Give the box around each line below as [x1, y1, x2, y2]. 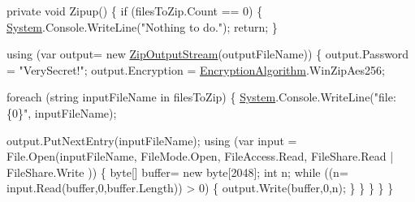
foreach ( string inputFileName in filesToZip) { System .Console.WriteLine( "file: [6, 88, 396, 105]
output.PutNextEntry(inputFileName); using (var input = [6, 131, 297, 148]
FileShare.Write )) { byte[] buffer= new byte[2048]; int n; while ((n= [6, 163, 348, 180]
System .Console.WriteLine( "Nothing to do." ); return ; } [6, 18, 278, 35]
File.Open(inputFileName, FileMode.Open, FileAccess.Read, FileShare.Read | [6, 148, 394, 165]
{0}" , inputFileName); [6, 104, 117, 121]
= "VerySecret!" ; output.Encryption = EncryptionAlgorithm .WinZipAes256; [6, 61, 385, 78]
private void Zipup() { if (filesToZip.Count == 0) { [6, 2, 263, 19]
